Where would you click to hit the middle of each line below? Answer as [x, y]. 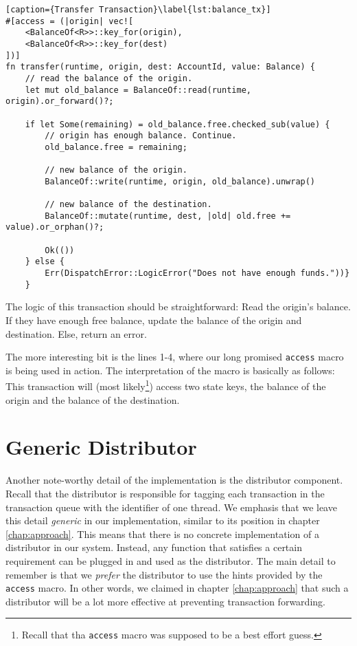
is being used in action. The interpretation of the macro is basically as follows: [170, 370]
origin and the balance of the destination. [93, 399]
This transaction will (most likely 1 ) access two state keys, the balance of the [166, 385]
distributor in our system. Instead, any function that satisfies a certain [154, 547]
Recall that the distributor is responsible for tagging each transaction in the [165, 493]
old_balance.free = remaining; [116, 147]
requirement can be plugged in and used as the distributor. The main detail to [171, 560]
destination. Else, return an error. [76, 333]
